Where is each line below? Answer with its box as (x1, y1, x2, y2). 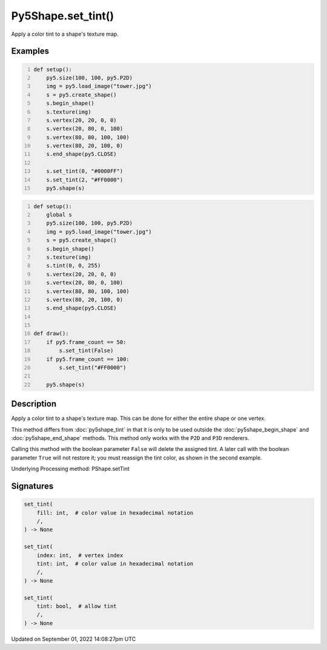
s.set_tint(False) (59, 347, 114, 354)
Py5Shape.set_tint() (11, 9, 114, 22)
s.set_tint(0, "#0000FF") (46, 168, 124, 175)
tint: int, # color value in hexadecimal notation (36, 560, 194, 567)
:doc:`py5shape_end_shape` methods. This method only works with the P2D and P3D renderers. (11, 435, 249, 442)
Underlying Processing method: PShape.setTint (11, 465, 130, 473)
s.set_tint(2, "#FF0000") (46, 176, 124, 183)
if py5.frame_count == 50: (46, 339, 127, 345)
